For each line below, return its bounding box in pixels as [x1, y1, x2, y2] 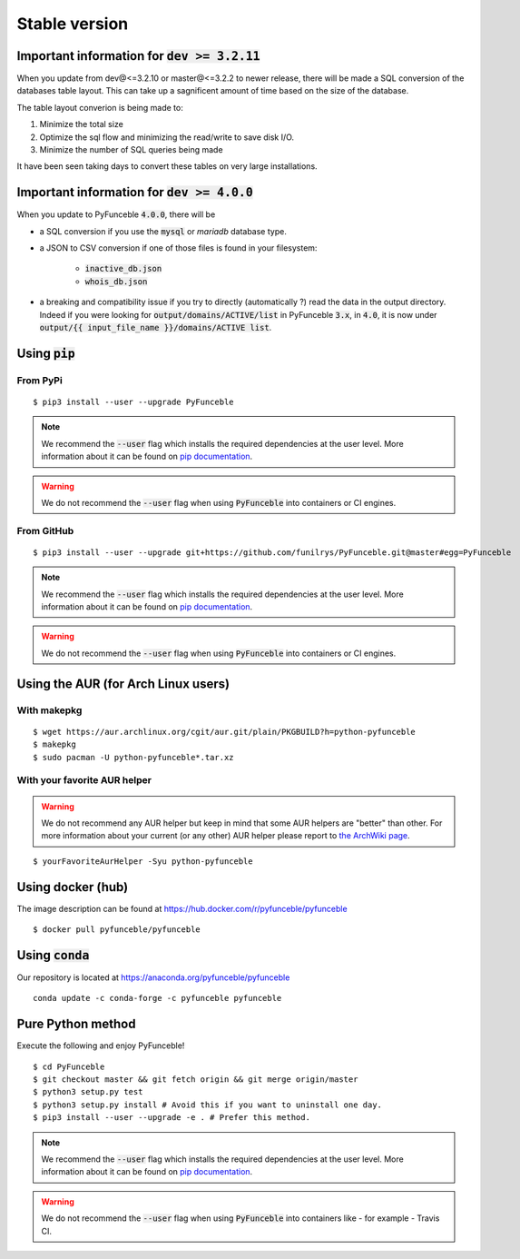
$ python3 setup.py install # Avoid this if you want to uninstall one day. [33, 1099, 383, 1110]
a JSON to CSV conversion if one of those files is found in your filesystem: [39, 243, 318, 253]
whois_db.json [84, 276, 148, 286]
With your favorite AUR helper [16, 774, 152, 787]
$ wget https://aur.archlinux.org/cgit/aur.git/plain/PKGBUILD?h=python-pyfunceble [33, 727, 417, 737]
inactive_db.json [84, 263, 162, 274]
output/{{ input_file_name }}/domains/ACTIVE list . [39, 322, 272, 333]
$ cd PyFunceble [33, 1061, 105, 1072]
